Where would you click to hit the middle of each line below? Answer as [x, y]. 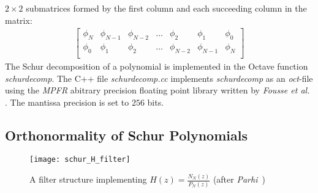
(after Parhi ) [239, 179]
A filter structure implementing [88, 179]
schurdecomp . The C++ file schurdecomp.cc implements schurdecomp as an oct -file [159, 78]
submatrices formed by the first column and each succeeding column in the [166, 8]
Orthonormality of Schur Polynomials [126, 135]
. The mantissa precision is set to [67, 102]
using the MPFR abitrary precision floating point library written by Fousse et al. [157, 90]
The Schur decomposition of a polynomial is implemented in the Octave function [157, 66]
